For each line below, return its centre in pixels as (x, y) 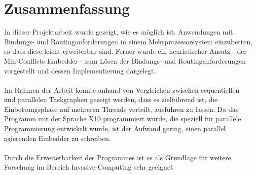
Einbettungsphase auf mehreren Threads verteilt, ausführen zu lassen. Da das (121, 109)
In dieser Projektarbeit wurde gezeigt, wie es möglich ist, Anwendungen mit (119, 32)
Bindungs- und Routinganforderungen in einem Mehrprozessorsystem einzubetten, (128, 41)
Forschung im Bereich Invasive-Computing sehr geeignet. (90, 167)
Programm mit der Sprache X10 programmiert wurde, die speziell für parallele (123, 119)
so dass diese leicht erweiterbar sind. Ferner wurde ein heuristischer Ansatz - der (126, 51)
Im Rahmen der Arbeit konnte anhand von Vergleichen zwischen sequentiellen (122, 89)
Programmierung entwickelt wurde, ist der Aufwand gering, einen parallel (115, 128)
